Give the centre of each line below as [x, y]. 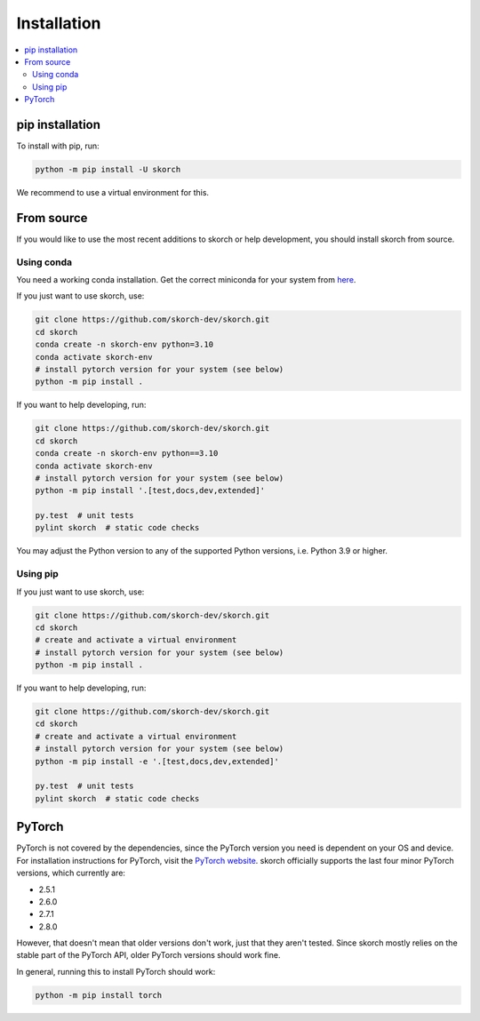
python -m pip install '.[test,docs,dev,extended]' [150, 491]
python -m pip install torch [99, 995]
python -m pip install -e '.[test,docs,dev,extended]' [157, 761]
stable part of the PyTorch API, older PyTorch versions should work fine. [148, 955]
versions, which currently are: [71, 873]
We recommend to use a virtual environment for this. [112, 192]
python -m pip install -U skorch [108, 169]
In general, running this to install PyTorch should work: [116, 971]
